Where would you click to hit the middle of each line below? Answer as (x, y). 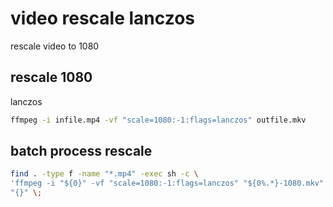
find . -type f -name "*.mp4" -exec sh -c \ (104, 174)
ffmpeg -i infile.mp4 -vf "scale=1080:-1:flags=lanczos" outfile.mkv (158, 120)
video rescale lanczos (103, 18)
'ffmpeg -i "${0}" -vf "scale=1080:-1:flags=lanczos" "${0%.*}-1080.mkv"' (169, 183)
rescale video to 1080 (55, 46)
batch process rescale (81, 151)
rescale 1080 (51, 77)
